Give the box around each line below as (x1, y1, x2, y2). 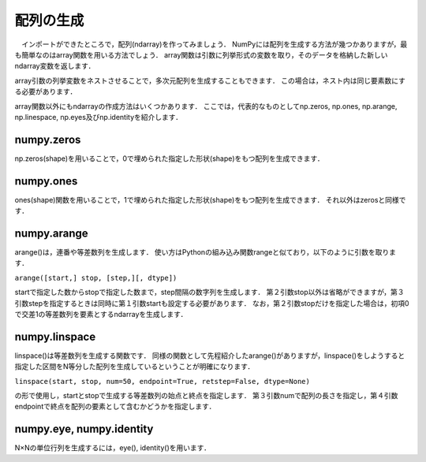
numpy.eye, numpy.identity (14, 423, 154, 436)
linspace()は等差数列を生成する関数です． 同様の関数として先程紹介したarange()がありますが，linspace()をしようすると (14, 351, 405, 360)
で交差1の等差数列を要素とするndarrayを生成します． (14, 309, 188, 319)
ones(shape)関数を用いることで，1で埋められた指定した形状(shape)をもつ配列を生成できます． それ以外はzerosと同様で (14, 195, 406, 204)
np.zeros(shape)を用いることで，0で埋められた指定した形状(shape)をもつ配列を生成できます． (14, 154, 324, 163)
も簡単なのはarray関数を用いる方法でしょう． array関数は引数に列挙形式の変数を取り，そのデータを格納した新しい (14, 50, 388, 59)
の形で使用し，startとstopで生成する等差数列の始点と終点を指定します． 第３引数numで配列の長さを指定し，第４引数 (14, 391, 398, 401)
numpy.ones (14, 174, 78, 188)
